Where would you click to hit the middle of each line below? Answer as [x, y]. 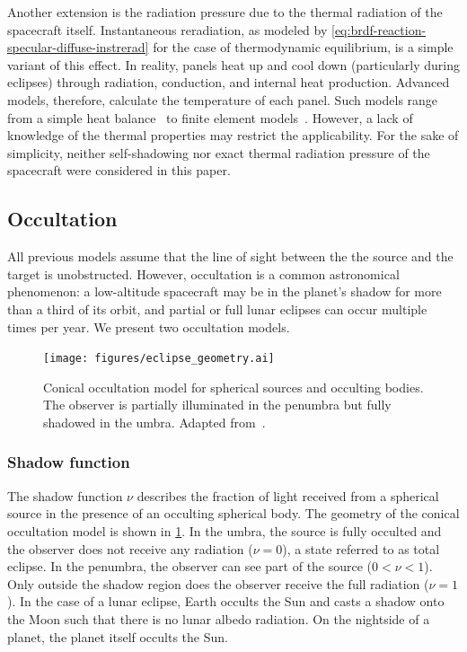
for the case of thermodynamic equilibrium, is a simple [303, 47]
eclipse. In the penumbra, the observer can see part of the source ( [190, 566]
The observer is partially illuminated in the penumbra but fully [217, 405]
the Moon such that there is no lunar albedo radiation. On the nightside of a [219, 618]
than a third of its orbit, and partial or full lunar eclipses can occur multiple [217, 308]
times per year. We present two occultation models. [149, 326]
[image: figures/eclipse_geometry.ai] [159, 359]
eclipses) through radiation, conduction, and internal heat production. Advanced [229, 82]
